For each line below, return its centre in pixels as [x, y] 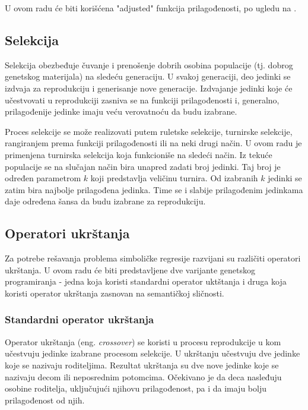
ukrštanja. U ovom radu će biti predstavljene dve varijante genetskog [130, 269]
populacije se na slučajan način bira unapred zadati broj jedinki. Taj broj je [143, 166]
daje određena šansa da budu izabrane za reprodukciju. [105, 201]
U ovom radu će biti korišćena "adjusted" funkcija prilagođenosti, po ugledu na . [151, 8]
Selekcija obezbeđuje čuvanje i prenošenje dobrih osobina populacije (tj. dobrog [149, 64]
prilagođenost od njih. [45, 400]
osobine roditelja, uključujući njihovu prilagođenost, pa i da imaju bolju [136, 388]
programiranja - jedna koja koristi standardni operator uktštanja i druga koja [146, 281]
